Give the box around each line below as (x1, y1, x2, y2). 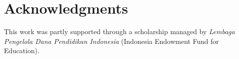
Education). (4, 45, 39, 56)
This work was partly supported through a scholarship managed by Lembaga (4, 26, 235, 37)
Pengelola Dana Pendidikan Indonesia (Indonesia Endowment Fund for (4, 36, 219, 46)
